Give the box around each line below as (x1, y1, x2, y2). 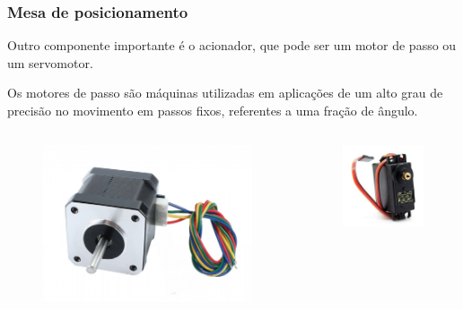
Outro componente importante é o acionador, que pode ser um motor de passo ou (7, 36, 457, 55)
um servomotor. (7, 53, 93, 72)
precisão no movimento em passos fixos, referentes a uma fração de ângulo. (7, 101, 418, 119)
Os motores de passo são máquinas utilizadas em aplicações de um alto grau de (7, 83, 443, 102)
